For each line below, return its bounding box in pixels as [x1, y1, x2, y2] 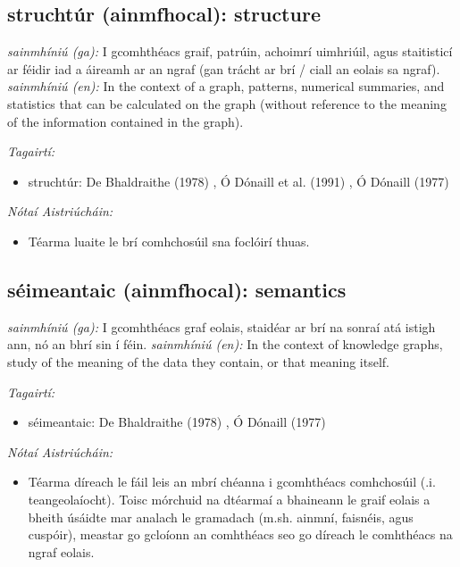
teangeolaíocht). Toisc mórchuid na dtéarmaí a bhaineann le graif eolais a [28, 489, 431, 508]
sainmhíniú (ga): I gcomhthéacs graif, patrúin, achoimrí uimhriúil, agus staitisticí [7, 42, 453, 61]
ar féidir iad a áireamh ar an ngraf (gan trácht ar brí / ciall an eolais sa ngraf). [7, 59, 440, 78]
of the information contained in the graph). [7, 112, 244, 130]
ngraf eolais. [28, 542, 95, 561]
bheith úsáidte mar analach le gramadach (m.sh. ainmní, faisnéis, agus [28, 507, 414, 526]
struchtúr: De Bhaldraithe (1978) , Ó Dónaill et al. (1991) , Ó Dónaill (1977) [28, 171, 449, 190]
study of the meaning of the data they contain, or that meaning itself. [7, 352, 389, 371]
